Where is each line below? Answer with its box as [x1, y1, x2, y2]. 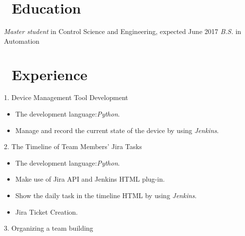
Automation [4, 35, 40, 46]
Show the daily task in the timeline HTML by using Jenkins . [15, 190, 197, 200]
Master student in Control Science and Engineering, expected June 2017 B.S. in [4, 26, 242, 36]
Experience [12, 64, 87, 84]
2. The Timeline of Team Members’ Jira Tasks [4, 141, 142, 152]
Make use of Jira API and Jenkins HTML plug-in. [15, 174, 165, 184]
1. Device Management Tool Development [4, 92, 128, 102]
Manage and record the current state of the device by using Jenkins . [15, 125, 219, 135]
